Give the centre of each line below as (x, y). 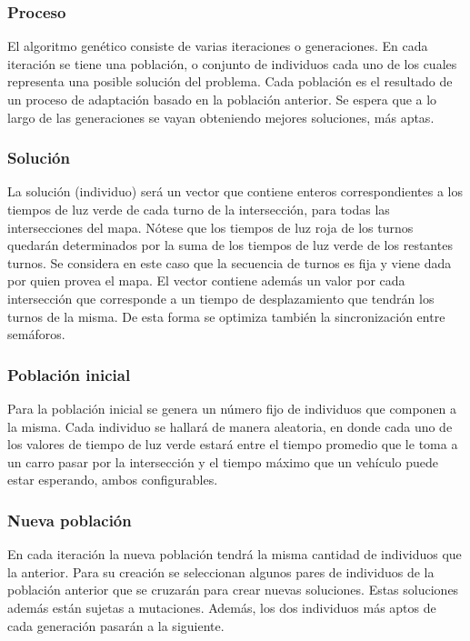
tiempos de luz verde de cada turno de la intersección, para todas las (199, 209)
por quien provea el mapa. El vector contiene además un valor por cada (206, 280)
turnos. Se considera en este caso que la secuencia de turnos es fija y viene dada (230, 262)
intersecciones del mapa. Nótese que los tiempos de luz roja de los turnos (210, 227)
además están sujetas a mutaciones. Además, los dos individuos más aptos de (222, 607)
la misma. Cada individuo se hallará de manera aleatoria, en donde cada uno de (230, 426)
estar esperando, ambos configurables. (113, 480)
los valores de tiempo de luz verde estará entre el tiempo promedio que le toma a (233, 444)
